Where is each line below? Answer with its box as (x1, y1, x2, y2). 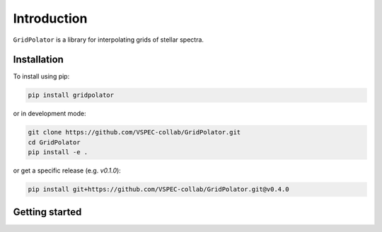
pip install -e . (28, 149, 88, 156)
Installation (13, 54, 64, 66)
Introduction (13, 11, 88, 26)
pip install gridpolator (28, 91, 115, 99)
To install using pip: (13, 72, 70, 81)
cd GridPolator (28, 138, 81, 146)
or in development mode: (13, 110, 86, 118)
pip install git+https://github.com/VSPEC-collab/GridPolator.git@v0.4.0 (28, 185, 289, 194)
